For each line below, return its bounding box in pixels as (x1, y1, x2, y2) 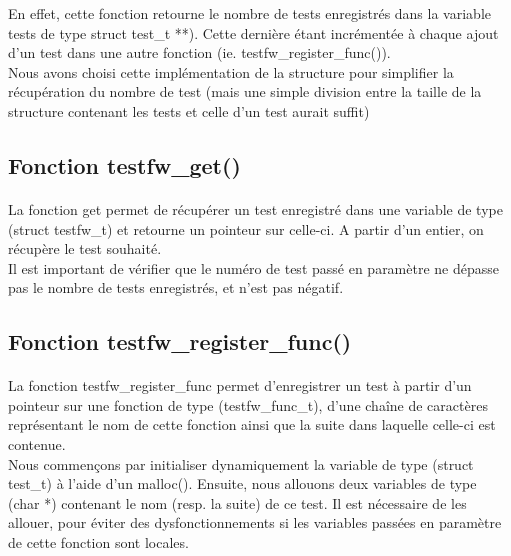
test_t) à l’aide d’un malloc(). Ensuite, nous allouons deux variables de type (8, 473, 477, 494)
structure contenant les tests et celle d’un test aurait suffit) (8, 100, 370, 121)
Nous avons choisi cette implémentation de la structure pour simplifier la (8, 61, 454, 82)
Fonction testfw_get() (8, 149, 241, 180)
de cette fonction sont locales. (8, 532, 189, 553)
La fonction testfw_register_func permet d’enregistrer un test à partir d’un (8, 375, 472, 396)
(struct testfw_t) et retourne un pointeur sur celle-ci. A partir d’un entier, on (8, 218, 484, 239)
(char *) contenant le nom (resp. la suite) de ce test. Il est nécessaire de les (8, 492, 467, 513)
